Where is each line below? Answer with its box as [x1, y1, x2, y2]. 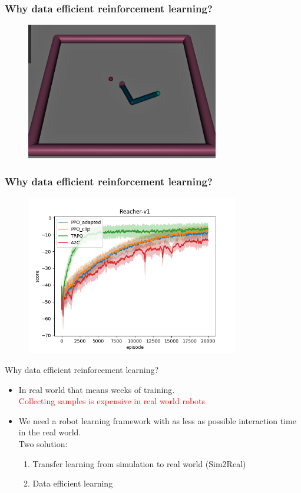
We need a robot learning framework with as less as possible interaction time [18, 414, 296, 427]
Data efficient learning [32, 477, 113, 489]
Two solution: [18, 437, 68, 449]
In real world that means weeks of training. [18, 383, 175, 395]
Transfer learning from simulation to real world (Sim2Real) [32, 457, 246, 469]
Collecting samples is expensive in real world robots [18, 395, 206, 407]
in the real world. [18, 426, 81, 438]
